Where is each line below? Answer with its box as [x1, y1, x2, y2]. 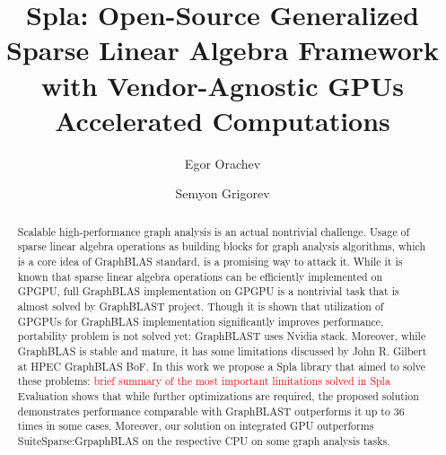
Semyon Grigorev [175, 184, 270, 203]
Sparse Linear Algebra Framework [6, 31, 439, 68]
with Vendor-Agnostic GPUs [40, 66, 405, 103]
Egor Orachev [184, 153, 261, 172]
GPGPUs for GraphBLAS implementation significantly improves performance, [17, 313, 384, 328]
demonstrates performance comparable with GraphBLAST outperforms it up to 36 [17, 403, 405, 418]
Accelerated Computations [55, 101, 390, 138]
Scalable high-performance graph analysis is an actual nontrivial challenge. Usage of [17, 223, 410, 239]
